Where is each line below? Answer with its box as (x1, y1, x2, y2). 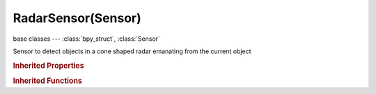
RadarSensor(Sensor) (13, 10, 142, 26)
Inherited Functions (13, 76, 83, 86)
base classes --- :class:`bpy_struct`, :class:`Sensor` (13, 35, 160, 43)
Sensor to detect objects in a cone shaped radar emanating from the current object (13, 47, 251, 55)
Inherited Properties (13, 61, 85, 70)
